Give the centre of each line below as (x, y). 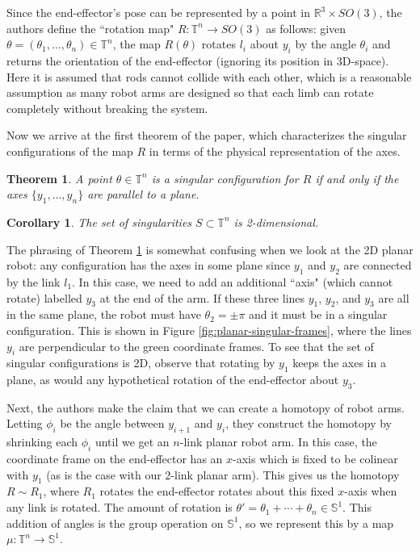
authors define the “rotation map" (90, 28)
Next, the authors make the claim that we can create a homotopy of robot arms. (206, 407)
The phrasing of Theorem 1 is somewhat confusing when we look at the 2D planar (210, 249)
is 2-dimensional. (276, 222)
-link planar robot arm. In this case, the (278, 442)
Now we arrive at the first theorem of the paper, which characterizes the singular (207, 135)
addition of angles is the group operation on (115, 523)
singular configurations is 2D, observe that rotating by (141, 363)
